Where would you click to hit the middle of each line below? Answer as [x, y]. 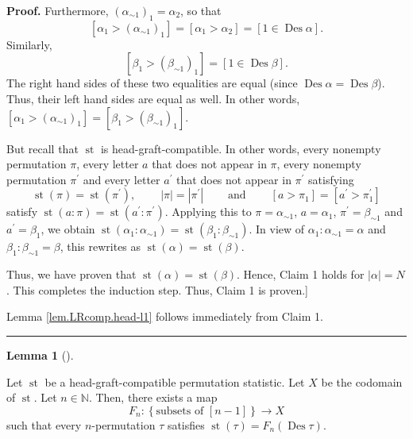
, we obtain [68, 229]
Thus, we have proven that [71, 274]
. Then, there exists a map [153, 397]
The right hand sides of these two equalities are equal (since [152, 83]
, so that [201, 10]
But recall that [42, 148]
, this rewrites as [100, 246]
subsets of [180, 411]
